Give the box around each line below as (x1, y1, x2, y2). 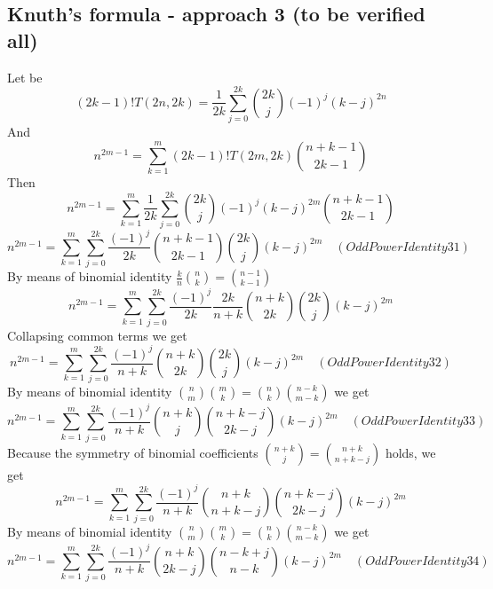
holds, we (385, 443, 436, 461)
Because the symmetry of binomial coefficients (7, 443, 258, 461)
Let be (7, 67, 43, 86)
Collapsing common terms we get (7, 326, 187, 344)
